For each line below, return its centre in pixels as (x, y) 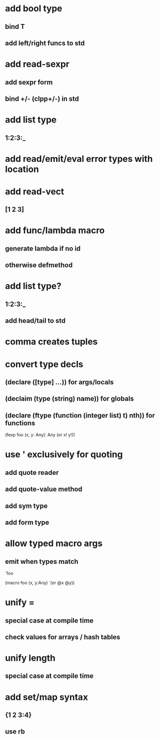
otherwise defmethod (39, 265)
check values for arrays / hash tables (63, 637)
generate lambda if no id (43, 248)
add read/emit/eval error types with (79, 159)
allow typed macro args (54, 544)
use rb (15, 732)
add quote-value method (44, 489)
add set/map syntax (46, 697)
